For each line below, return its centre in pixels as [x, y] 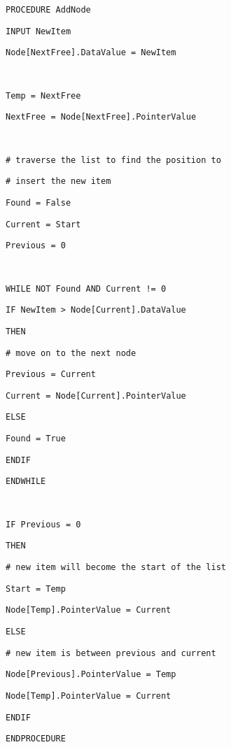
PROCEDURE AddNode [48, 10]
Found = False [38, 202]
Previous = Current [51, 375]
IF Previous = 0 [43, 524]
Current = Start [43, 224]
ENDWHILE [26, 482]
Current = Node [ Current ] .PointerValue [96, 396]
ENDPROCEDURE [36, 739]
